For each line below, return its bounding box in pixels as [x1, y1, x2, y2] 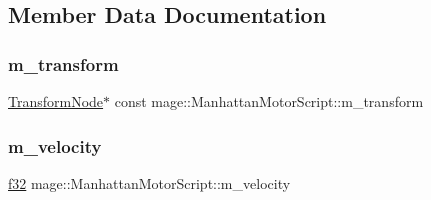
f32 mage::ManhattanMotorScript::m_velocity [8, 172, 291, 193]
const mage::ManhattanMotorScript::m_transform [114, 91, 424, 111]
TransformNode [8, 91, 104, 111]
